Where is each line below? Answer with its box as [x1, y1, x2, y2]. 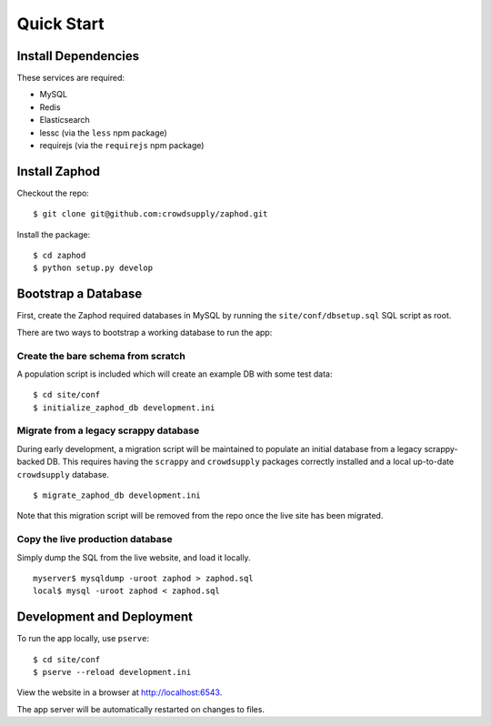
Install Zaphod [16, 164, 100, 179]
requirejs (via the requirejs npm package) [39, 140, 205, 151]
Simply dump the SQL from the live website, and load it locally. [16, 551, 251, 563]
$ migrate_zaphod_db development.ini [33, 490, 202, 500]
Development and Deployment [16, 610, 193, 625]
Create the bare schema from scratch [16, 349, 185, 362]
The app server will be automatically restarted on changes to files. [16, 703, 266, 714]
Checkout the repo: [16, 187, 90, 198]
